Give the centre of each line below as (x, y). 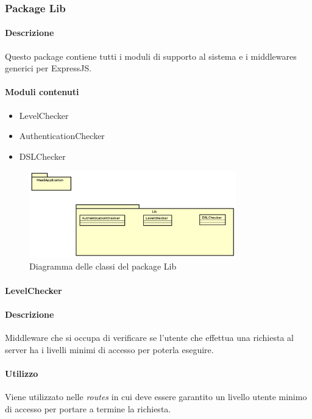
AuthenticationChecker (62, 136)
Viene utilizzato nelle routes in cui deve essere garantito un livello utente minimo (156, 396)
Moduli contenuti (42, 92)
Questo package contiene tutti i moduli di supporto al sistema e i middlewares (151, 56)
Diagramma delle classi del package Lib (103, 266)
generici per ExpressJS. (48, 68)
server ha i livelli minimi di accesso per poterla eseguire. (109, 349)
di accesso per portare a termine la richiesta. (88, 408)
